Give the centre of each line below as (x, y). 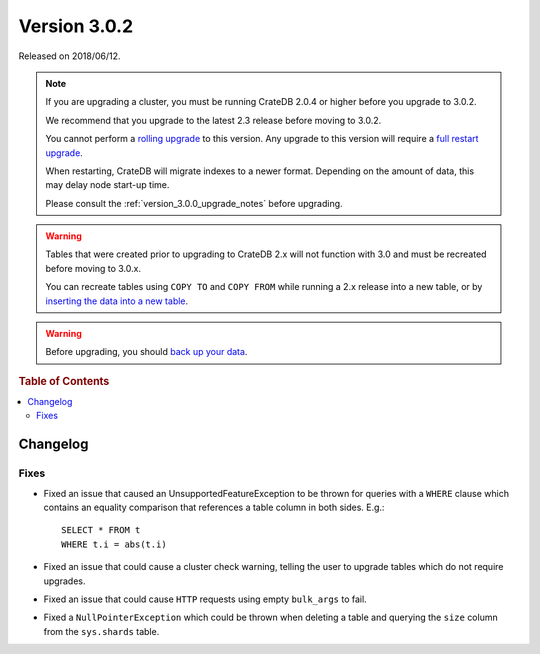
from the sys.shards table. (101, 631)
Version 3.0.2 (76, 26)
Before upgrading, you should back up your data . (146, 352)
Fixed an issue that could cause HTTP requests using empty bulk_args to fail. (205, 599)
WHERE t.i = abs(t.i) (114, 544)
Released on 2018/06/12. (69, 56)
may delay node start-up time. (107, 185)
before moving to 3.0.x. (93, 268)
